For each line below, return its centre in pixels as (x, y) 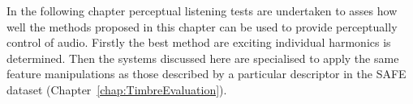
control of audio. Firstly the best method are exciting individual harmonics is (199, 42)
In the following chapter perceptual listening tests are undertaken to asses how (202, 10)
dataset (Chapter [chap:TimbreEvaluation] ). (117, 89)
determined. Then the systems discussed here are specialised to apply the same (203, 58)
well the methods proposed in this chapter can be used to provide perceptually (202, 26)
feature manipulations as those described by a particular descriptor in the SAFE (206, 74)
